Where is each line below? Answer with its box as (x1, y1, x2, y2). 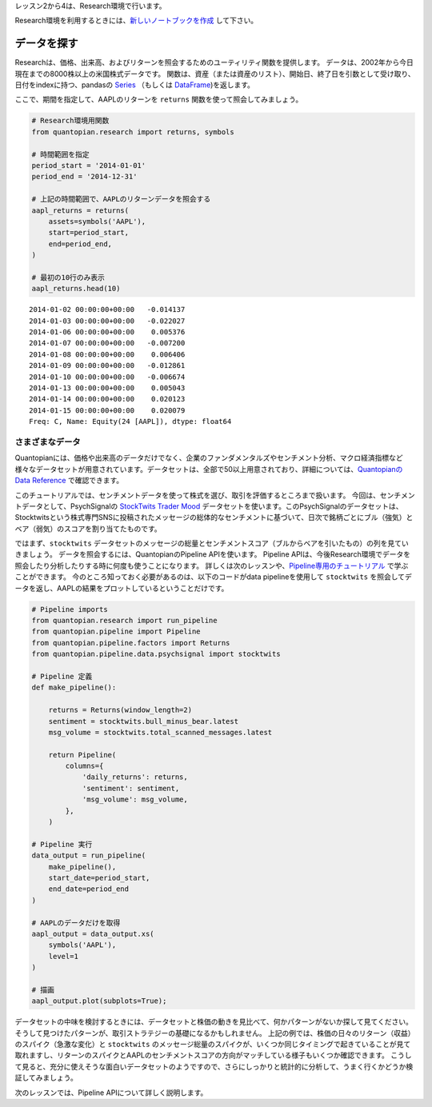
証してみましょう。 (14, 1073, 78, 1083)
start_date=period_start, (48, 873, 150, 882)
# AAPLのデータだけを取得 (31, 918, 121, 927)
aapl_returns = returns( (31, 206, 130, 215)
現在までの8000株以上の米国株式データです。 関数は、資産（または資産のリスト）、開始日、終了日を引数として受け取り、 (14, 69, 415, 78)
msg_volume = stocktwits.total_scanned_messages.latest (48, 728, 273, 737)
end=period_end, (48, 239, 112, 248)
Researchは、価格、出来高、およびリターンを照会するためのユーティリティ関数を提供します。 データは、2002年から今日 (14, 58, 414, 67)
